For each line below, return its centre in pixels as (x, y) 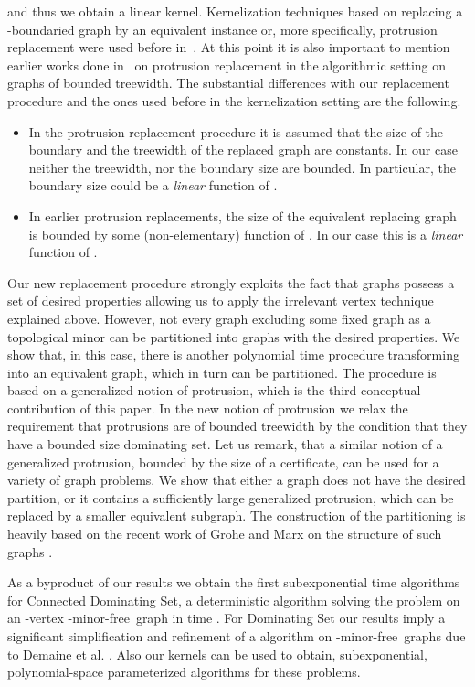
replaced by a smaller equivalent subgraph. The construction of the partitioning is (237, 515)
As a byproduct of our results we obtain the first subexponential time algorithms (234, 582)
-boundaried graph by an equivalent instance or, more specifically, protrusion (222, 29)
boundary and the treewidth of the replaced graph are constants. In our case (243, 150)
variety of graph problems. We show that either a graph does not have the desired (237, 480)
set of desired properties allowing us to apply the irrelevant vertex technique (221, 301)
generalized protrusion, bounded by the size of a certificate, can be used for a (223, 462)
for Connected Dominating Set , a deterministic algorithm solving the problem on (234, 600)
